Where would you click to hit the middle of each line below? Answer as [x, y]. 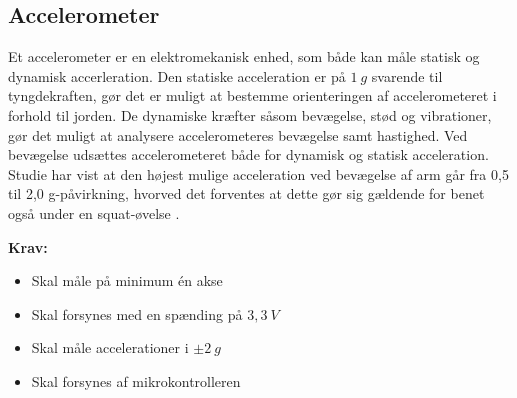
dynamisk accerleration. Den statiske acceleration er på [177, 75]
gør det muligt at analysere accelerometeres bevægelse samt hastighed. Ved [238, 134]
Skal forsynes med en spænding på [137, 313]
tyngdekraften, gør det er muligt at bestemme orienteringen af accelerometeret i [252, 95]
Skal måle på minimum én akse [127, 280]
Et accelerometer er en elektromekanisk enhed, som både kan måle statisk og [244, 56]
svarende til [407, 75]
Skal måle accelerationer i [110, 347]
